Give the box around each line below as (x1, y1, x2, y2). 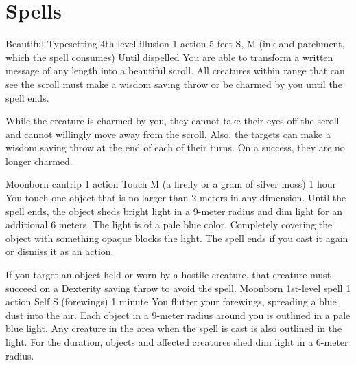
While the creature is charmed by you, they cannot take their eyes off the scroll (5, 113, 340, 128)
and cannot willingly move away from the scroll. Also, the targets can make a (5, 126, 331, 141)
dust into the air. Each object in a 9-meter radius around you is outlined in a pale (5, 307, 351, 322)
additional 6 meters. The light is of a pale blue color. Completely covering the (5, 217, 333, 232)
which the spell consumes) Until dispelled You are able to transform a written (5, 49, 333, 64)
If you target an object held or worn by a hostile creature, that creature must (5, 267, 331, 282)
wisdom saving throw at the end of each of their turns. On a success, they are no (5, 140, 345, 155)
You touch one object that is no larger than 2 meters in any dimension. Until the (5, 190, 346, 205)
